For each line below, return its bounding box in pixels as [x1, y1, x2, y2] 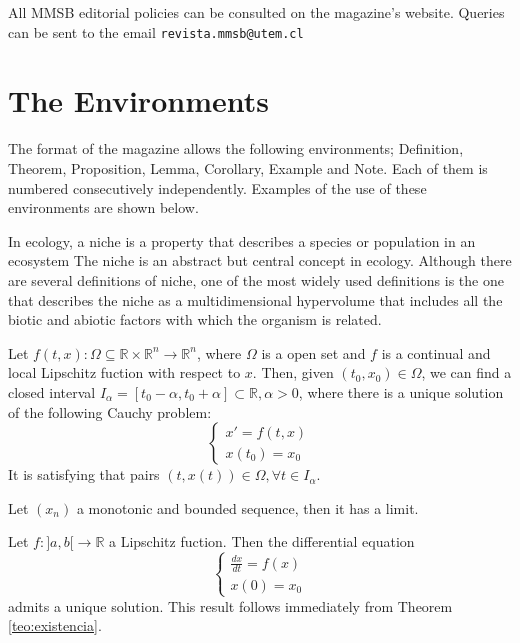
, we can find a [421, 362, 512, 383]
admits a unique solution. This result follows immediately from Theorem [8, 595, 453, 616]
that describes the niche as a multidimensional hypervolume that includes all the [8, 289, 503, 310]
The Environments [8, 80, 269, 121]
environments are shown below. [8, 197, 199, 218]
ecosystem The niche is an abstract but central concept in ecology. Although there [8, 250, 512, 271]
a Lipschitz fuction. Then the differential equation [109, 531, 415, 552]
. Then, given [252, 362, 334, 383]
